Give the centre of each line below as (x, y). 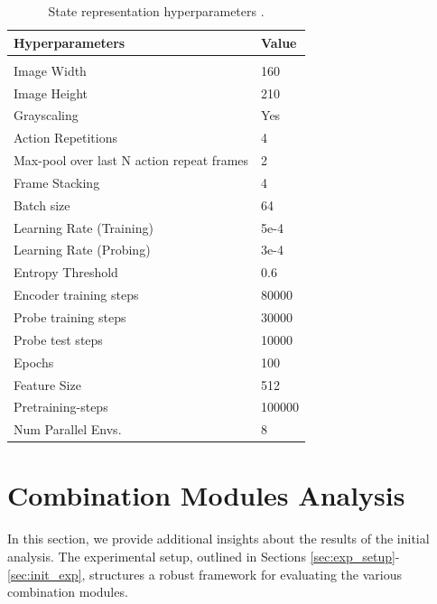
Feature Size (47, 384)
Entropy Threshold (66, 272)
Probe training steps (70, 316)
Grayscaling (46, 115)
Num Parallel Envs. (68, 429)
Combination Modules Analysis (206, 495)
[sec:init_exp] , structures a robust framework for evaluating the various (205, 574)
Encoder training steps (76, 295)
